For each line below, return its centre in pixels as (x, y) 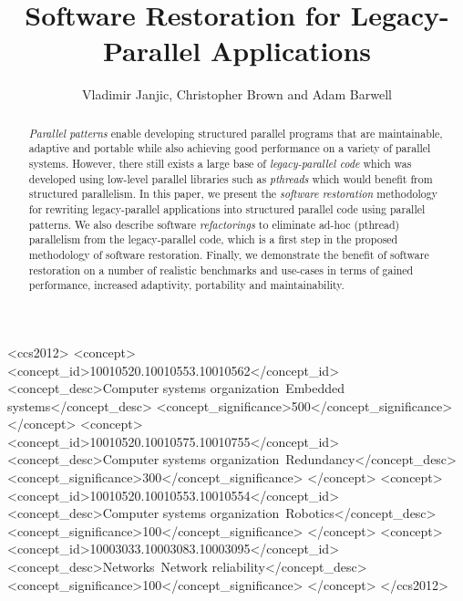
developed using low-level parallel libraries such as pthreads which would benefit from (231, 178)
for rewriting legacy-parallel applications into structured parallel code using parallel (227, 208)
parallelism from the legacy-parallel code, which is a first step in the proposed (213, 239)
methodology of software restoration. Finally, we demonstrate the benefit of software (229, 254)
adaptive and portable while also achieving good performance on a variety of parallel (230, 148)
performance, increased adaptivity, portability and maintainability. (186, 285)
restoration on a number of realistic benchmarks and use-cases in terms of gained (221, 269)
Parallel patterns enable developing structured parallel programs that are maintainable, (236, 133)
